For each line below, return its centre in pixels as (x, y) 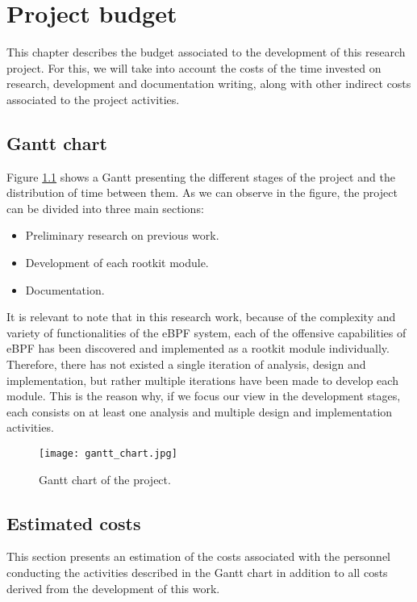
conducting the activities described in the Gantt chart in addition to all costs (197, 573)
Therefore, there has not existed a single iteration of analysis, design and (186, 364)
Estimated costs (74, 523)
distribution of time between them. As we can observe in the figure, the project (202, 192)
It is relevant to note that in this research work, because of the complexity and (201, 317)
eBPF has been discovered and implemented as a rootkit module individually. (198, 348)
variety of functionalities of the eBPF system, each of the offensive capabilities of (206, 332)
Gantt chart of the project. (105, 479)
